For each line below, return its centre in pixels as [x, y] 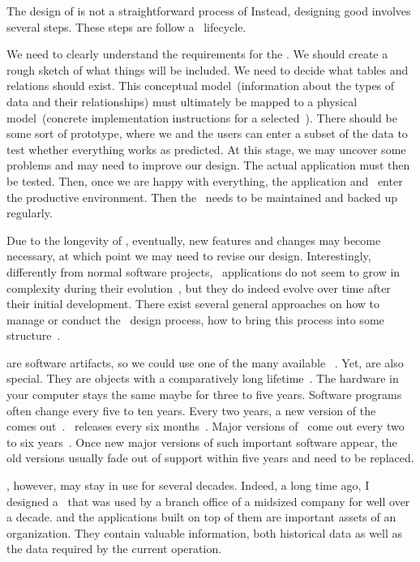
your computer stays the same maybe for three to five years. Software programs [204, 395]
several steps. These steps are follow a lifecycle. [126, 26]
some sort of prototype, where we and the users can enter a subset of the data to [207, 133]
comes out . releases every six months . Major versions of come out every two [206, 426]
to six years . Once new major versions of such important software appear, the [202, 442]
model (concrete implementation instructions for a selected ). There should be [202, 117]
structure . [34, 335]
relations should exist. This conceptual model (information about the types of [201, 86]
